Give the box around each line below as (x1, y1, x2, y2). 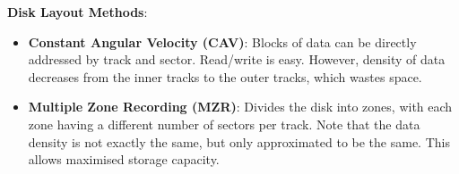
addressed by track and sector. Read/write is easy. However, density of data (28, 50, 446, 69)
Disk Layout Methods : (7, 3, 148, 21)
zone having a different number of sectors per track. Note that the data (28, 114, 420, 133)
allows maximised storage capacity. (28, 150, 220, 169)
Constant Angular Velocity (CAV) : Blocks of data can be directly (28, 32, 417, 51)
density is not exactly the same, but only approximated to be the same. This (28, 132, 450, 151)
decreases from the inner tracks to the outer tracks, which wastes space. (28, 67, 422, 86)
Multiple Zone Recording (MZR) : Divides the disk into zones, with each (28, 97, 453, 116)
